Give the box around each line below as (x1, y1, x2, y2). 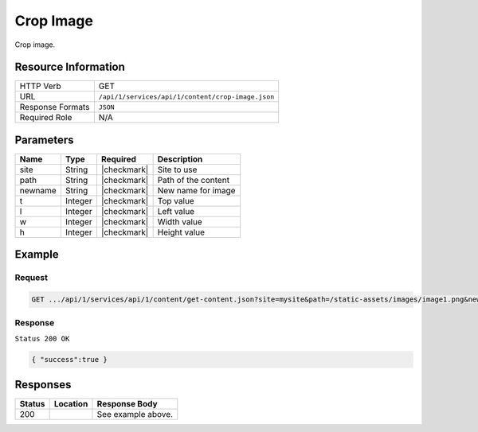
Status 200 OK (14, 334, 70, 343)
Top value (157, 195, 194, 206)
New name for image (157, 185, 236, 196)
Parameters (14, 133, 74, 146)
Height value (157, 227, 206, 238)
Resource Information (14, 60, 125, 74)
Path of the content (157, 174, 230, 185)
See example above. (96, 409, 174, 420)
